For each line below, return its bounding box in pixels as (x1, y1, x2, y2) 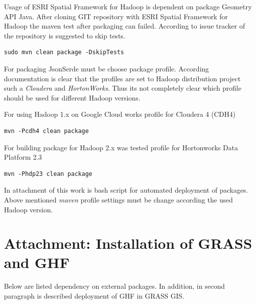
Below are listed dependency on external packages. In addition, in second (4, 281, 225, 291)
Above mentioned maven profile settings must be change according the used (4, 194, 233, 204)
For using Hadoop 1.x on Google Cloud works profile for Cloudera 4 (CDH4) (4, 109, 236, 119)
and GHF (4, 252, 70, 272)
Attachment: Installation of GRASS (4, 233, 253, 253)
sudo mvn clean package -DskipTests (4, 49, 124, 56)
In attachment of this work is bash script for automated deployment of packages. (4, 185, 248, 195)
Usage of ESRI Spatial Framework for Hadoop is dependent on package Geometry (4, 1, 252, 11)
